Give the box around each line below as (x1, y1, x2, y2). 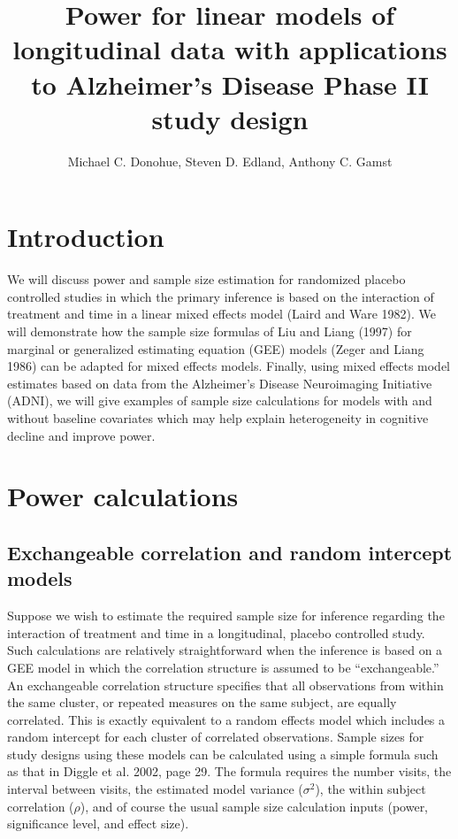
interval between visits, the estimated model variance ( (7, 780, 303, 798)
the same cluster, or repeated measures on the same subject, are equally (7, 693, 397, 712)
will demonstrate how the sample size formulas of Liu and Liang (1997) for (7, 322, 412, 340)
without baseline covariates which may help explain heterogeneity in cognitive (7, 408, 429, 427)
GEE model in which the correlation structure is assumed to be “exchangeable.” (7, 658, 439, 676)
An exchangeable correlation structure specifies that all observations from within (7, 675, 444, 694)
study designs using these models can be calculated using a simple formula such (7, 744, 439, 763)
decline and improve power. (7, 426, 156, 444)
